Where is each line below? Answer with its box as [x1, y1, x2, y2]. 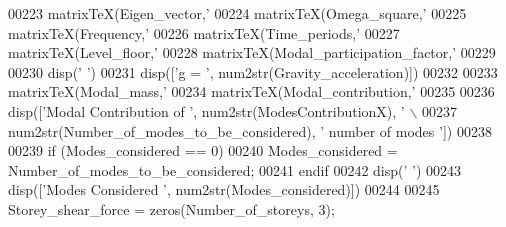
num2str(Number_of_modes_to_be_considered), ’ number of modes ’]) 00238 [8, 120, 492, 141]
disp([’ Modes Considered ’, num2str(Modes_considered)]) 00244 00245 [8, 179, 440, 200]
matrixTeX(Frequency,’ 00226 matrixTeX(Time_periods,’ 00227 [8, 22, 400, 43]
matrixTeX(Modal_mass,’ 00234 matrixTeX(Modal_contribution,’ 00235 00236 [8, 81, 495, 102]
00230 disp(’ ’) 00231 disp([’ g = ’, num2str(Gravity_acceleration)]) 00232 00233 [8, 61, 498, 82]
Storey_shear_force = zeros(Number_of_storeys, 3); [8, 198, 335, 219]
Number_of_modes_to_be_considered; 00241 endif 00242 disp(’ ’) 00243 [8, 159, 462, 180]
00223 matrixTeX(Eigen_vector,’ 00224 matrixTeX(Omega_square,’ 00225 [8, 3, 467, 23]
